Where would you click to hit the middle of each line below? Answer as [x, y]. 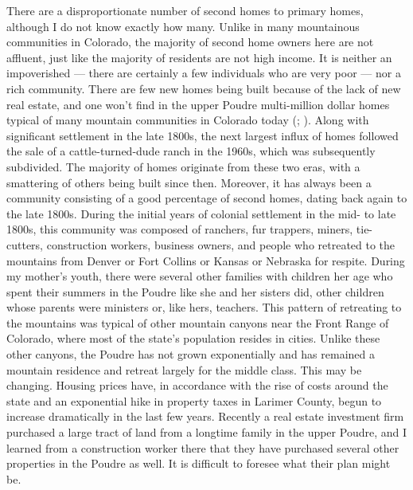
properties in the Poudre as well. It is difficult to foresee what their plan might [199, 463]
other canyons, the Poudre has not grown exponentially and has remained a [191, 354]
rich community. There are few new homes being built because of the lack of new [204, 88]
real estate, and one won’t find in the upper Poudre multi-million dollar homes [198, 104]
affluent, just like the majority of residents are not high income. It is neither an [199, 57]
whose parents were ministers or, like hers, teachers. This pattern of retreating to [204, 307]
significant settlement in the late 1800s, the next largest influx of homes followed [203, 135]
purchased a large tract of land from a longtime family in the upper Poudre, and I [206, 432]
